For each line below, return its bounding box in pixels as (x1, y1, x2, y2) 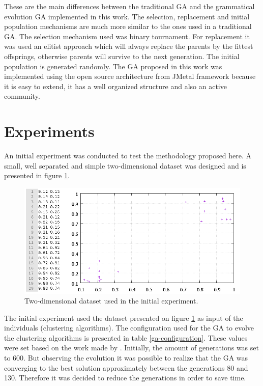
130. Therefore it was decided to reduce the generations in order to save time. (4, 372, 246, 383)
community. (4, 91, 40, 101)
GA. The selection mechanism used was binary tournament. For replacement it (4, 31, 250, 41)
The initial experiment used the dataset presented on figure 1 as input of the (4, 312, 243, 323)
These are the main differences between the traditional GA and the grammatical (4, 1, 255, 11)
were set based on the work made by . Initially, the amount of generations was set (4, 342, 259, 353)
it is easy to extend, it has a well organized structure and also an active (4, 80, 227, 91)
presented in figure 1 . (4, 170, 70, 181)
